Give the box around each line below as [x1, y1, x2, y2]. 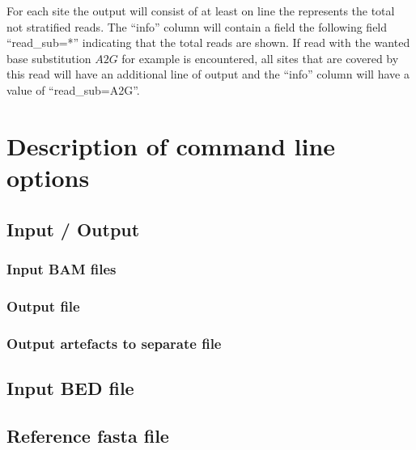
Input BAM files [6, 258, 117, 278]
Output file [6, 295, 80, 316]
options [6, 160, 90, 193]
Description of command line [6, 129, 336, 162]
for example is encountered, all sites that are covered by [121, 49, 399, 66]
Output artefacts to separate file [6, 333, 222, 353]
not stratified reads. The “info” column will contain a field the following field [6, 18, 388, 35]
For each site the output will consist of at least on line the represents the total [6, 2, 395, 19]
